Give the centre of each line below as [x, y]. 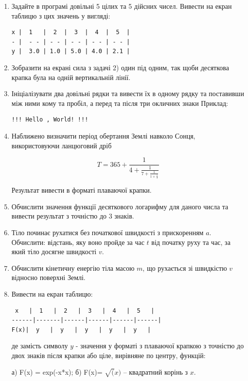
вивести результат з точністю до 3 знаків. [73, 216]
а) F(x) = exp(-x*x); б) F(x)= [57, 371]
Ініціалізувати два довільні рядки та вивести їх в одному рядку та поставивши [128, 93]
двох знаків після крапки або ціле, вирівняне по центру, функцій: [108, 355]
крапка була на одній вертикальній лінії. [71, 77]
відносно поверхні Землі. [48, 277]
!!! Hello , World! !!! [50, 120]
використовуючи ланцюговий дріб [62, 145]
